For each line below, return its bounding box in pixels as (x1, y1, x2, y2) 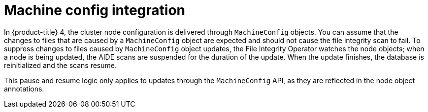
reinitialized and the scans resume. (4, 61, 117, 69)
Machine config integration (4, 2, 186, 19)
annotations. (4, 84, 44, 93)
